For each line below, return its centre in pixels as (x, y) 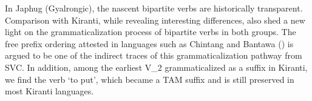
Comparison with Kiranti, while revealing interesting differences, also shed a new (155, 20)
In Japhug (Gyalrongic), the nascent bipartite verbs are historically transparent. (154, 8)
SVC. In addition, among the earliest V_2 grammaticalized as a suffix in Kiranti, (156, 67)
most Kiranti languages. (49, 91)
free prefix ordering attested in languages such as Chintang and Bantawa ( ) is (149, 43)
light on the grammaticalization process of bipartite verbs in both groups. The (151, 32)
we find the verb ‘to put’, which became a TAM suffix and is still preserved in (150, 79)
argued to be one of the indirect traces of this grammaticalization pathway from (154, 55)
